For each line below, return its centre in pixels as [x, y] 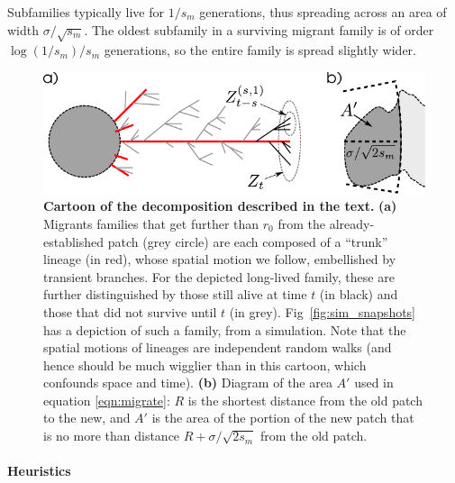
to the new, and [87, 418]
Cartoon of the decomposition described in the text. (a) [220, 206]
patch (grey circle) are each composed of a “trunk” [248, 241]
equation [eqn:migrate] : [107, 400]
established [74, 241]
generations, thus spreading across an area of [323, 12]
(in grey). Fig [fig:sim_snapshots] [323, 311]
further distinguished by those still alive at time [175, 294]
